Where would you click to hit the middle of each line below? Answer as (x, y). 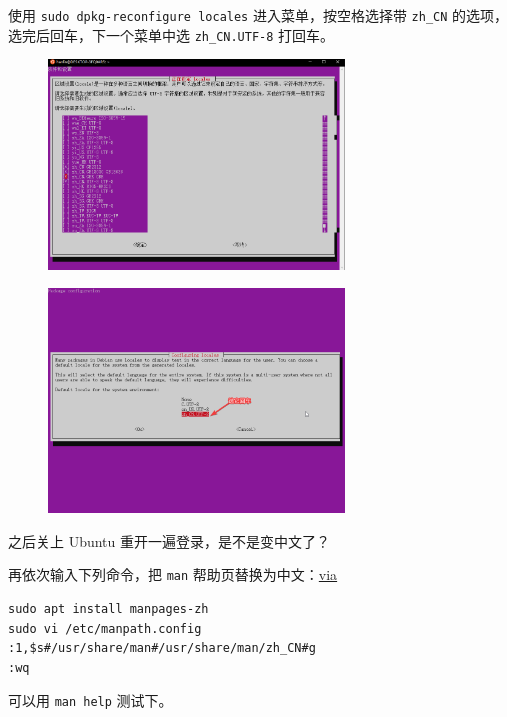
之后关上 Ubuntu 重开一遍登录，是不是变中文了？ (169, 540)
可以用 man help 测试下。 (90, 700)
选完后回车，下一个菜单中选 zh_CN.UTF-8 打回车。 (171, 34)
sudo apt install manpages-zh (108, 609)
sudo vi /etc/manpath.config (105, 628)
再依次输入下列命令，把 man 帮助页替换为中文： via (173, 574)
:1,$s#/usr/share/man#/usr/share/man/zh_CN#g (162, 648)
